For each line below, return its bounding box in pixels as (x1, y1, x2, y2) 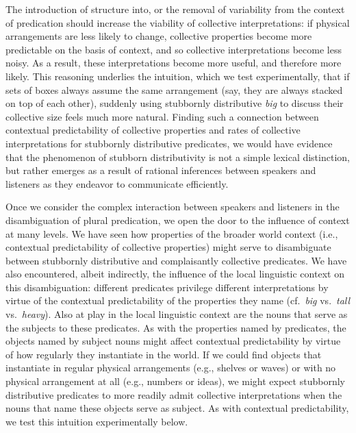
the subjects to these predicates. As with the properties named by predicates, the (5, 320, 346, 334)
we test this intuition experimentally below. (5, 414, 188, 428)
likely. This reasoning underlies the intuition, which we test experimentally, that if (5, 69, 350, 83)
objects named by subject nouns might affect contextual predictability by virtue (5, 334, 341, 348)
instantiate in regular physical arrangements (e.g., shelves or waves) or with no (5, 360, 336, 375)
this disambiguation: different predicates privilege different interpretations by (5, 280, 329, 294)
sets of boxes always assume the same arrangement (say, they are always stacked (5, 82, 343, 97)
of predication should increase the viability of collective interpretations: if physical (5, 15, 350, 29)
